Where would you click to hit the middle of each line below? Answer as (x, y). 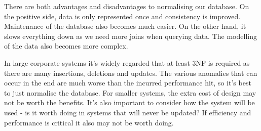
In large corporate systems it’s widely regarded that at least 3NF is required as (127, 62)
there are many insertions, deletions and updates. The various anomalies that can (131, 73)
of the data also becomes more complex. (66, 46)
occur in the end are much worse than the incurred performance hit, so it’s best (128, 83)
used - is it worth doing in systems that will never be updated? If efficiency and (128, 112)
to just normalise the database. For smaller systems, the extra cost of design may (130, 92)
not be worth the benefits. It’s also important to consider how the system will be (129, 102)
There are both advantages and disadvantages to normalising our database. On (127, 6)
